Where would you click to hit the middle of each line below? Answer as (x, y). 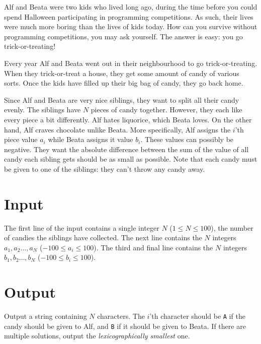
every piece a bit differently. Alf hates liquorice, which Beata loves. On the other (128, 119)
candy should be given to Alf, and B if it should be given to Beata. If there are (125, 326)
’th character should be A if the (197, 316)
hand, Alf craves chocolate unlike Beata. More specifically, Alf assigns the (117, 129)
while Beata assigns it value (91, 139)
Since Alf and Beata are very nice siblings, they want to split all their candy (122, 99)
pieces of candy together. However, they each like (166, 110)
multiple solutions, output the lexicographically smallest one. (97, 336)
